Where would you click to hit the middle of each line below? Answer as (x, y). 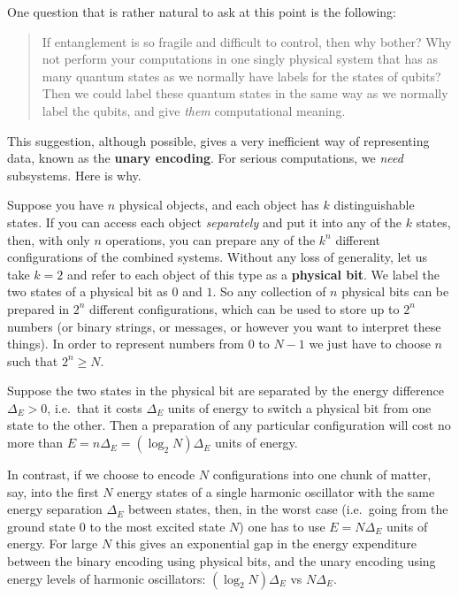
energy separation (55, 509)
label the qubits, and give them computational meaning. (194, 110)
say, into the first (53, 491)
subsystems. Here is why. (74, 175)
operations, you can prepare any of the (210, 239)
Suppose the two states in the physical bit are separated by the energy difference (226, 390)
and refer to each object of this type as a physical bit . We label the (253, 274)
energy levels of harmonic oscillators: (107, 578)
